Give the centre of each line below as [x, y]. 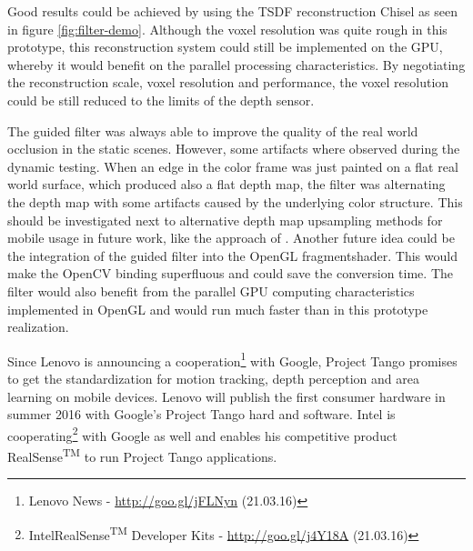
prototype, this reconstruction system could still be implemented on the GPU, [225, 47]
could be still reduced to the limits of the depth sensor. [161, 100]
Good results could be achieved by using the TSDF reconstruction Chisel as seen [233, 11]
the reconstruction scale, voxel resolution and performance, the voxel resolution [228, 82]
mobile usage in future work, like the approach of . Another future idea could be [231, 238]
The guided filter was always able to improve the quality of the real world [213, 130]
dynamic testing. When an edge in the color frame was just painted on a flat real [233, 166]
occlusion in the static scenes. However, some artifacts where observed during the [234, 149]
